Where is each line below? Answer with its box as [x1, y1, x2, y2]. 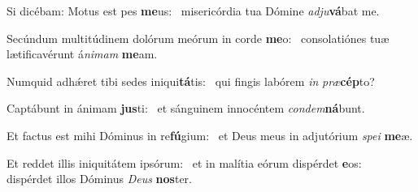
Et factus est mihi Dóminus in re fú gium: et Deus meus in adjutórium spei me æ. [7, 126, 413, 143]
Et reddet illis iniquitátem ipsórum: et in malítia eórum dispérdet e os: [7, 154, 362, 171]
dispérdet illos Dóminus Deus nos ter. [7, 170, 192, 187]
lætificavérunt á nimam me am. [7, 45, 158, 62]
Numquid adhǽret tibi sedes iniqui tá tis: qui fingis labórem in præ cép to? [7, 72, 375, 89]
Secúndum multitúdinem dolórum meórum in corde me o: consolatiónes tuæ [7, 29, 390, 46]
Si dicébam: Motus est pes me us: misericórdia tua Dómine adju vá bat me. [7, 2, 380, 19]
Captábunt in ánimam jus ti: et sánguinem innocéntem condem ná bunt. [7, 100, 365, 117]
